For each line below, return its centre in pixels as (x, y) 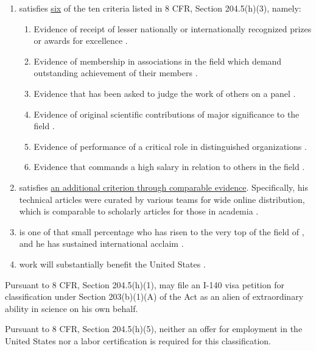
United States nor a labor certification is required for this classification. (138, 340)
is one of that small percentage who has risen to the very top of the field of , (162, 231)
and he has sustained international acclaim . (101, 243)
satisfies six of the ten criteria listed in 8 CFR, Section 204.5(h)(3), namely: (160, 8)
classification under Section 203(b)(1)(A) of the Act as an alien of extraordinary (154, 296)
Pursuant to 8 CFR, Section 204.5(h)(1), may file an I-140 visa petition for (145, 284)
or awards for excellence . (81, 41)
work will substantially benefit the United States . (112, 264)
